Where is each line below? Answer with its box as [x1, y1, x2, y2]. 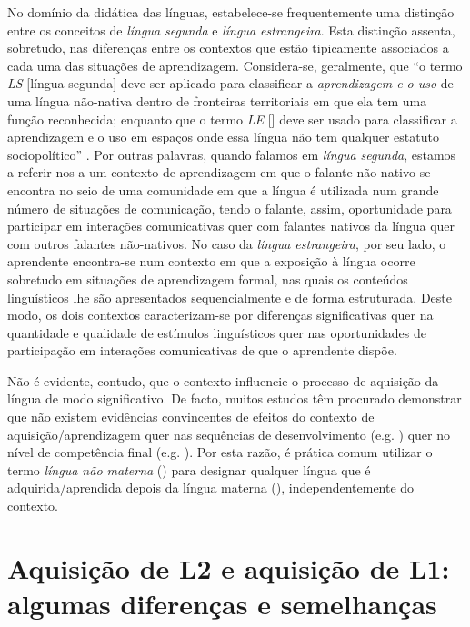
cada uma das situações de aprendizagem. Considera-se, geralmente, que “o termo [7, 55, 463, 75]
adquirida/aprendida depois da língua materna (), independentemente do [7, 478, 415, 497]
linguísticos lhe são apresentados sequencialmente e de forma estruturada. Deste [7, 287, 452, 306]
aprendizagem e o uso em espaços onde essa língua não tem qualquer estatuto [7, 127, 439, 146]
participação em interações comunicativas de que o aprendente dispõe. [7, 341, 397, 360]
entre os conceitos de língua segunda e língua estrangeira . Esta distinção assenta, [7, 20, 455, 39]
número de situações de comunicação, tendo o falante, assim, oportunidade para [7, 198, 452, 217]
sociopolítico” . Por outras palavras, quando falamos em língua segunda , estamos [7, 144, 456, 164]
